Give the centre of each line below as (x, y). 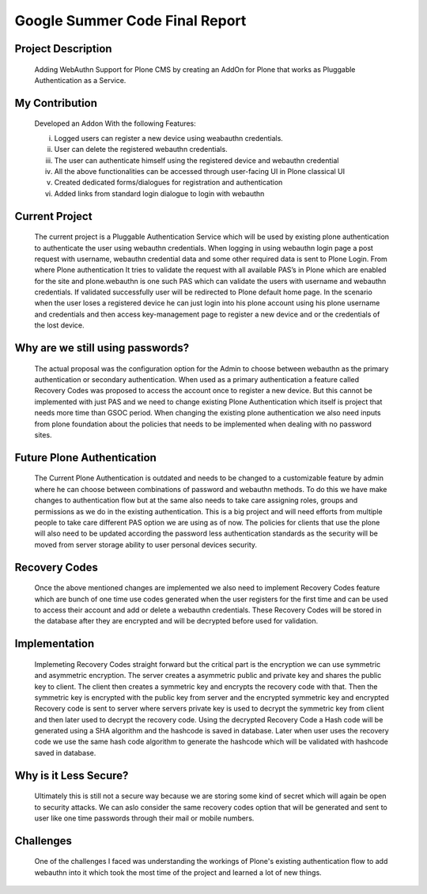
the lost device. (59, 325)
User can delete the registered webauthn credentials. (141, 150)
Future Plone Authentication (86, 458)
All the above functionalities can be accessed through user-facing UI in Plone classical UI (200, 171)
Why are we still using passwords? (102, 348)
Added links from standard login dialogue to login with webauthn (159, 193)
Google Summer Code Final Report (130, 21)
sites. (43, 434)
